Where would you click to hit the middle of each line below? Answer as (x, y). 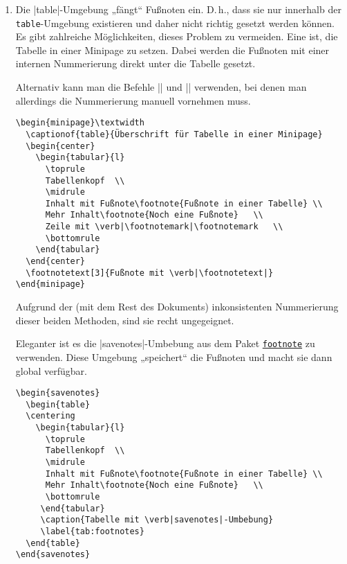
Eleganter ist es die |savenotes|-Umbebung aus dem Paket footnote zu (165, 343)
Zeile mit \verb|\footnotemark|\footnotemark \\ (164, 227)
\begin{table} (58, 404)
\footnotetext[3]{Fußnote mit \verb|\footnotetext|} (150, 273)
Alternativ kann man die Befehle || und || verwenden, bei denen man (161, 87)
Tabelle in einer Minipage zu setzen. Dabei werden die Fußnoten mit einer (172, 50)
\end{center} (56, 262)
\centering (50, 416)
